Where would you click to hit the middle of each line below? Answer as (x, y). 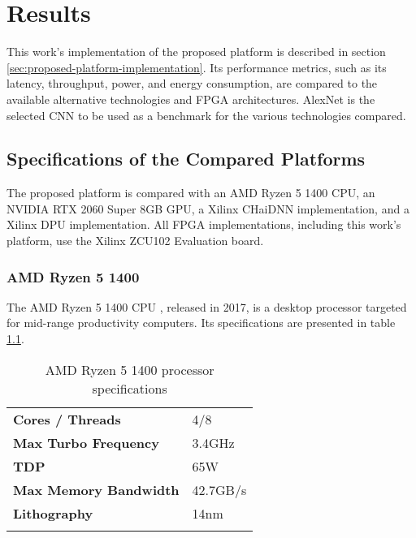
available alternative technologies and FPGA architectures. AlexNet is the (191, 99)
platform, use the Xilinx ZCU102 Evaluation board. (135, 241)
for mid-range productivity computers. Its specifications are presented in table (201, 323)
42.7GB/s (219, 489)
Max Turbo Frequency (86, 442)
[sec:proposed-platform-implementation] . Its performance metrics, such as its (197, 67)
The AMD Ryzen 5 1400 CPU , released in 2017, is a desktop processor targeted (207, 306)
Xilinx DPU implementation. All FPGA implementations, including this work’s (204, 224)
